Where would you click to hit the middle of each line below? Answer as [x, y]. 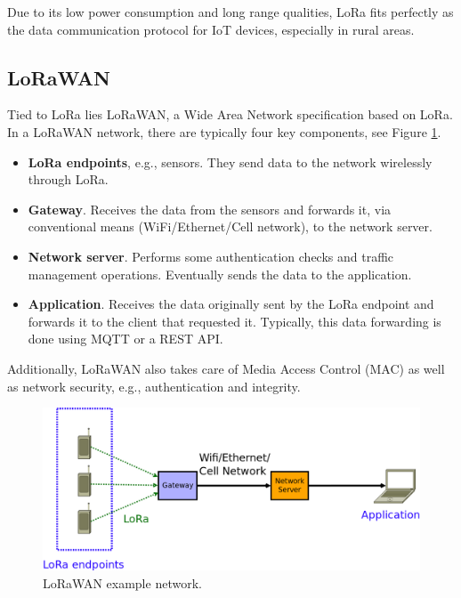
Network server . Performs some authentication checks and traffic [211, 256]
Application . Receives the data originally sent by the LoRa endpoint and [231, 304]
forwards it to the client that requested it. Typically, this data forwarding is [235, 321]
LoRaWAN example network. [122, 582]
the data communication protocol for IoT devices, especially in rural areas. [211, 29]
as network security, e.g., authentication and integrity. [154, 386]
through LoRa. [68, 179]
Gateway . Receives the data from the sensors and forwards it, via [210, 209]
